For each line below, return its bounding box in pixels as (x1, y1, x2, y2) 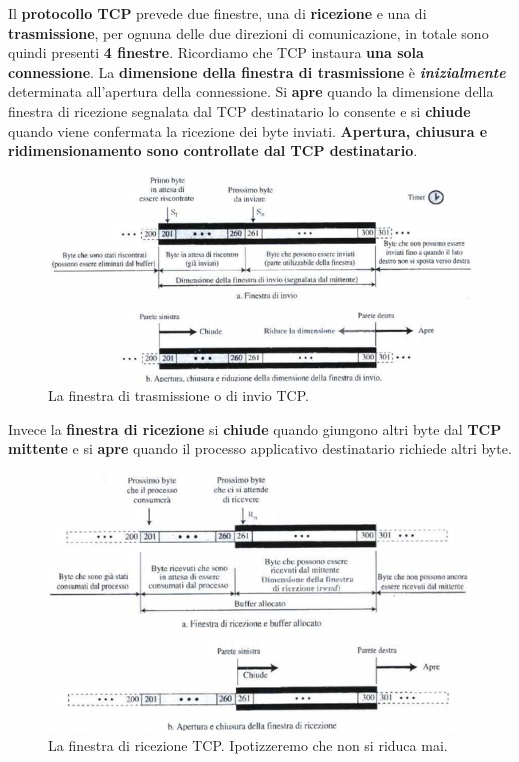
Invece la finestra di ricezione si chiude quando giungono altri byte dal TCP (8, 418, 502, 439)
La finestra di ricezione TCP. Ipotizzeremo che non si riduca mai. (48, 734, 448, 755)
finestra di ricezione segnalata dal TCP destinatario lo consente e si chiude (8, 100, 471, 121)
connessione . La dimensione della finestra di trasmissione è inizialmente (8, 61, 506, 82)
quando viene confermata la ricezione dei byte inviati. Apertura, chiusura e (8, 120, 488, 141)
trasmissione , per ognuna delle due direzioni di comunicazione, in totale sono (8, 22, 489, 43)
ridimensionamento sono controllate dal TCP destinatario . (8, 140, 418, 161)
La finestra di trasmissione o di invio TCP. (48, 385, 309, 406)
